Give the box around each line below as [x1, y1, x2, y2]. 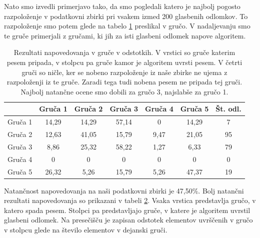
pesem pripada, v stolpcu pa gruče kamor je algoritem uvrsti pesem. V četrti [6, 56, 242, 67]
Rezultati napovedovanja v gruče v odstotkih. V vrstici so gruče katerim [13, 47, 235, 57]
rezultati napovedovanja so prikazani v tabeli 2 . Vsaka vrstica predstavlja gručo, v [4, 195, 256, 205]
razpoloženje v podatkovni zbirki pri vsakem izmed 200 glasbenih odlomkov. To [4, 10, 248, 21]
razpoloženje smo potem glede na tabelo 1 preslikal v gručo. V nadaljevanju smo [4, 20, 250, 31]
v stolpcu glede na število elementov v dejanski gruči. [4, 224, 167, 235]
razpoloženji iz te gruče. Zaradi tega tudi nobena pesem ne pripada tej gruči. [6, 76, 242, 87]
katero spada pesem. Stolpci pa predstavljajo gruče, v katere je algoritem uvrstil [4, 204, 250, 215]
